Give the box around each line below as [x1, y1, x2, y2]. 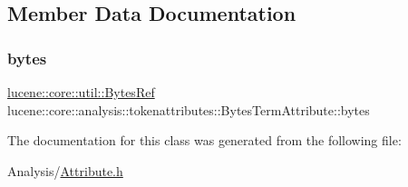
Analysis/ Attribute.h [7, 161, 123, 180]
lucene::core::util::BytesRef [7, 83, 155, 101]
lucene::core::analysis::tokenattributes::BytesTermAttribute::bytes [7, 100, 370, 119]
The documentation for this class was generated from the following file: [7, 131, 402, 150]
